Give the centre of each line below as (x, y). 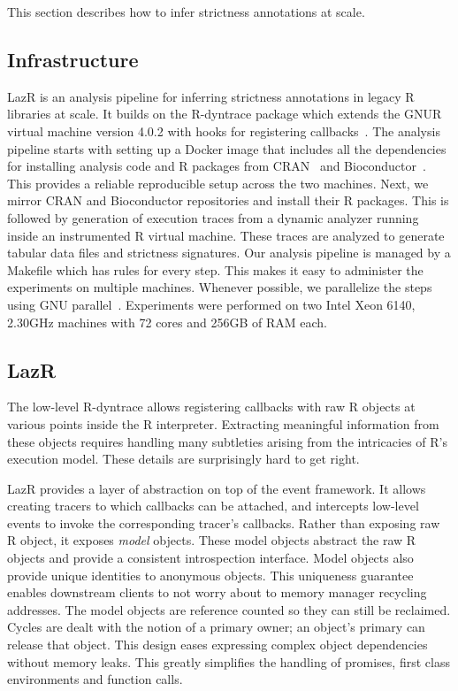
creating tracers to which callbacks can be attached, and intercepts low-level (213, 506)
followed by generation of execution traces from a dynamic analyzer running (213, 217)
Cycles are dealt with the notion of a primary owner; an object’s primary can (216, 627)
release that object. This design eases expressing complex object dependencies (218, 645)
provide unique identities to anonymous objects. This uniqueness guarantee (210, 575)
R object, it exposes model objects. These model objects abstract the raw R (212, 540)
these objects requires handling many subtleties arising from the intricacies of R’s (227, 441)
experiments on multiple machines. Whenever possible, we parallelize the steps (220, 287)
